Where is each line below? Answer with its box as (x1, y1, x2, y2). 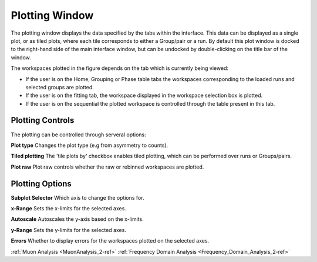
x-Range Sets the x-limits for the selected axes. (11, 205, 126, 212)
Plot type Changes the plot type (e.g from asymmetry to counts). (11, 142, 168, 149)
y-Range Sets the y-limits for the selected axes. (11, 226, 126, 233)
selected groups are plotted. (25, 83, 94, 90)
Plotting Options (11, 179, 72, 189)
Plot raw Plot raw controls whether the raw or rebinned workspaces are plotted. (11, 163, 204, 170)
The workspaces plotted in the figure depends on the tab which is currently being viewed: (11, 65, 229, 72)
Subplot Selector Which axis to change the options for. (11, 194, 144, 201)
